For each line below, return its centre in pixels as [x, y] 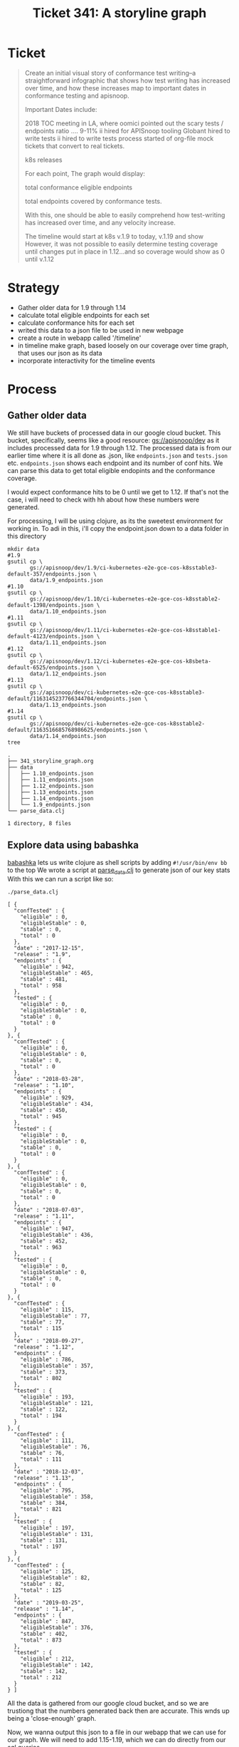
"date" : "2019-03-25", [49, 1603]
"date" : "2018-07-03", [49, 1210]
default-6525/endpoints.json [51, 668]
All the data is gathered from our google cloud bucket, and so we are [108, 1704]
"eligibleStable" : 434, [57, 1104]
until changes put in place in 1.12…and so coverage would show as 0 [125, 252]
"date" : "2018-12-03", [49, 1472]
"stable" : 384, [44, 1503]
